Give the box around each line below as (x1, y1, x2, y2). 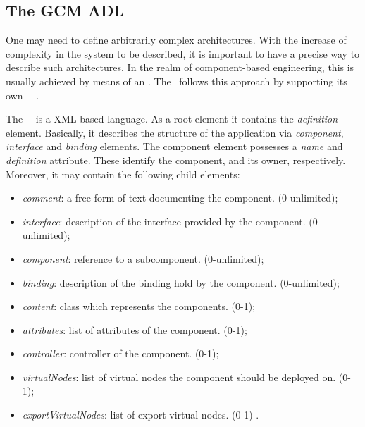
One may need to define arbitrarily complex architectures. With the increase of (6, 32, 347, 47)
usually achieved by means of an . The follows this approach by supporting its (6, 73, 347, 88)
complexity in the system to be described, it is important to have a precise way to (6, 46, 360, 61)
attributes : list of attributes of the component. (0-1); (22, 322, 247, 337)
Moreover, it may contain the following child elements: (6, 166, 240, 181)
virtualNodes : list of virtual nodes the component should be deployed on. (22, 369, 336, 384)
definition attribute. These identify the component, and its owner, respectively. (6, 152, 346, 167)
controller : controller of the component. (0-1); (22, 346, 219, 361)
